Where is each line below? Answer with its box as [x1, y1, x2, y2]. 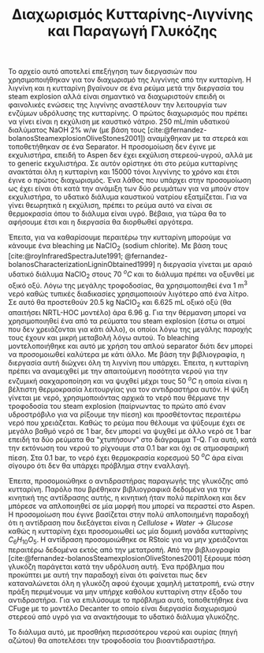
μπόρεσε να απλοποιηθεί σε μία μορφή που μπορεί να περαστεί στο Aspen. [8, 502, 255, 511]
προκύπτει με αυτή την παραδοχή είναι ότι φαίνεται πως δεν [8, 570, 207, 580]
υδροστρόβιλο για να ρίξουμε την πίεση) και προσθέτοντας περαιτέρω [8, 410, 241, 419]
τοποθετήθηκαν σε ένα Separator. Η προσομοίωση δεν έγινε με [8, 142, 217, 151]
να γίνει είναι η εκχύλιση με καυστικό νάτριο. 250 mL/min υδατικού [8, 117, 230, 127]
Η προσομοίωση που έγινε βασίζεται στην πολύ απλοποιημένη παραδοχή [8, 510, 249, 519]
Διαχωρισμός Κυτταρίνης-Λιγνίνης [11, 6, 254, 24]
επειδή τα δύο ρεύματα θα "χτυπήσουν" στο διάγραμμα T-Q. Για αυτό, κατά [8, 435, 257, 444]
